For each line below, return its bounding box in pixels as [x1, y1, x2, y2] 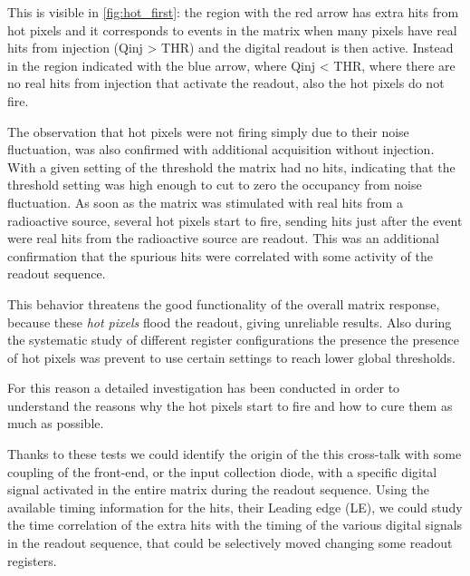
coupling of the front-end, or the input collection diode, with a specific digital [7, 462, 437, 481]
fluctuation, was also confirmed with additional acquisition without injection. [7, 140, 435, 159]
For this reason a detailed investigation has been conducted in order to [7, 378, 400, 397]
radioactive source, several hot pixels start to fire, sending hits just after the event [7, 210, 463, 229]
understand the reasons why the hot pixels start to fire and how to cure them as [7, 395, 453, 415]
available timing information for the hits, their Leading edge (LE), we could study [7, 497, 463, 516]
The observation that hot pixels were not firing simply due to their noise [7, 122, 409, 141]
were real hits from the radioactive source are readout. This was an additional [7, 229, 439, 248]
